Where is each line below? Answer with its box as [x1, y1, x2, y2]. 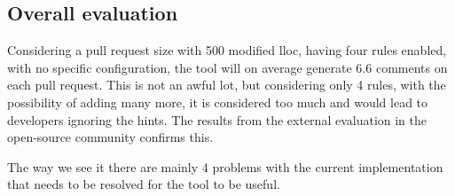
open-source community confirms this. [7, 128, 214, 146]
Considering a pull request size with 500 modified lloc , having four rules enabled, [7, 41, 447, 59]
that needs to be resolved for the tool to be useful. [7, 175, 280, 193]
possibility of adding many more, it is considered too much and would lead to [7, 92, 428, 111]
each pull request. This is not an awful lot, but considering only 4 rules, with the [7, 75, 446, 94]
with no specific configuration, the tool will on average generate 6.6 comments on [7, 58, 448, 76]
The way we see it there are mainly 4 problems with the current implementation [7, 157, 443, 176]
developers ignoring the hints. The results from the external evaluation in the [7, 110, 428, 129]
